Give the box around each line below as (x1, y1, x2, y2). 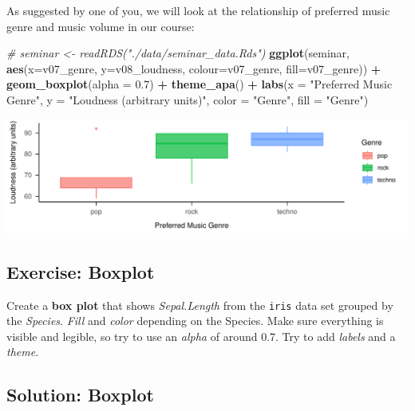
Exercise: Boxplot (6, 259, 155, 284)
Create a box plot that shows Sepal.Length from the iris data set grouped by (6, 296, 393, 313)
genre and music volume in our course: (6, 18, 195, 34)
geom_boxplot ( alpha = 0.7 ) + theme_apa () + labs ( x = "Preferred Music (6, 76, 393, 92)
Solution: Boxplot (6, 382, 154, 407)
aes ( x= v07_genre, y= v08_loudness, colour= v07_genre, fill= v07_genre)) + (6, 60, 381, 76)
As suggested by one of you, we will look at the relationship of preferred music (6, 2, 390, 18)
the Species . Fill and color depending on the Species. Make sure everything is (6, 312, 384, 329)
